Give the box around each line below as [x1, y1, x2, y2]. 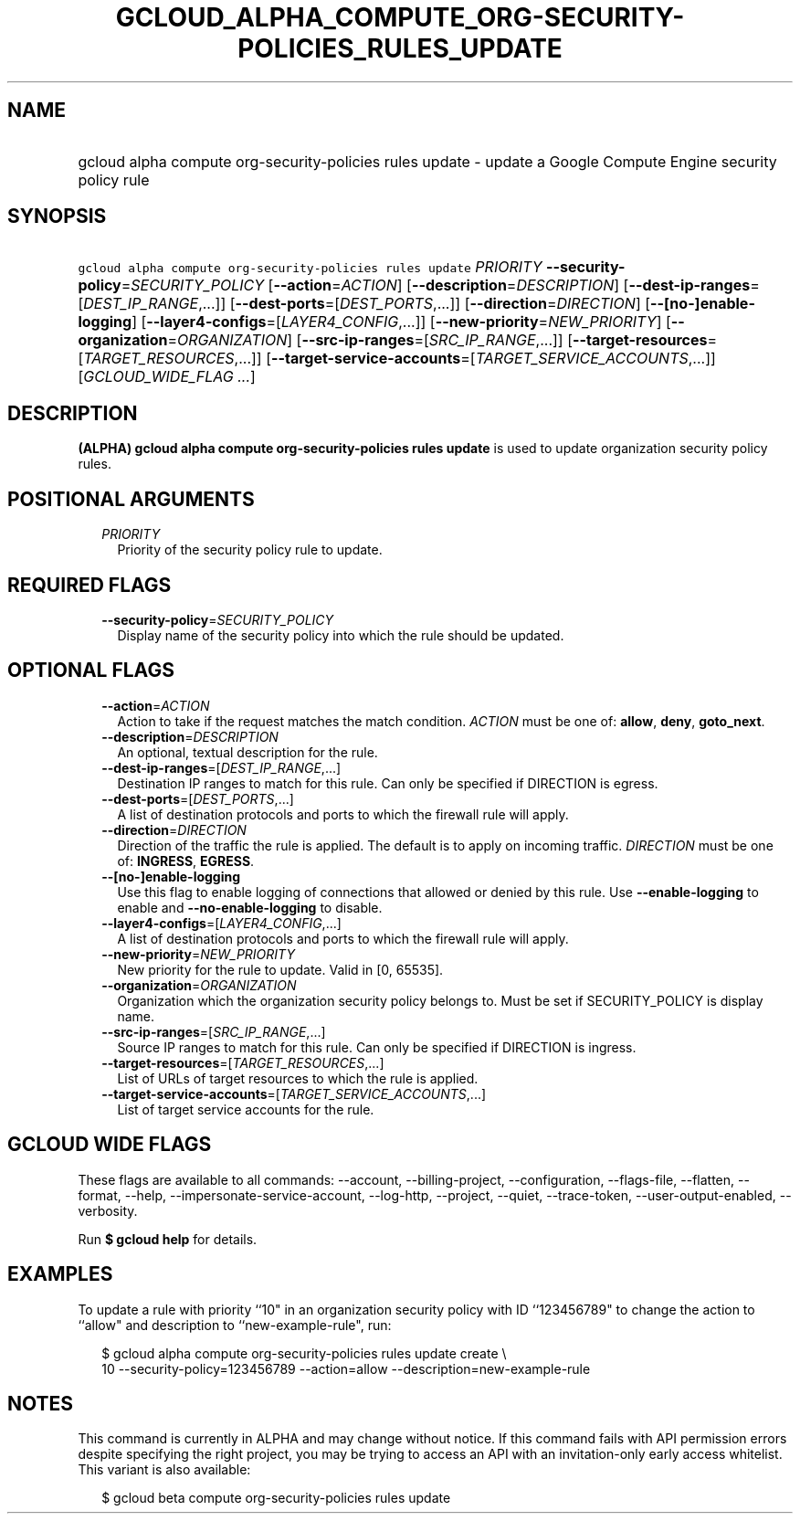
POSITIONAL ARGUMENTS [7, 487, 255, 511]
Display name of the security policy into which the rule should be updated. [117, 627, 564, 643]
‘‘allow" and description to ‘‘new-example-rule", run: [78, 1316, 392, 1333]
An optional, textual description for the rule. [117, 744, 378, 760]
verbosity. [78, 1202, 138, 1219]
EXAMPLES [7, 1262, 113, 1286]
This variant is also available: [78, 1462, 251, 1478]
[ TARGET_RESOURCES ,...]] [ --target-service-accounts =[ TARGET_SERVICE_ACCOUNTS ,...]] [78, 349, 716, 368]
